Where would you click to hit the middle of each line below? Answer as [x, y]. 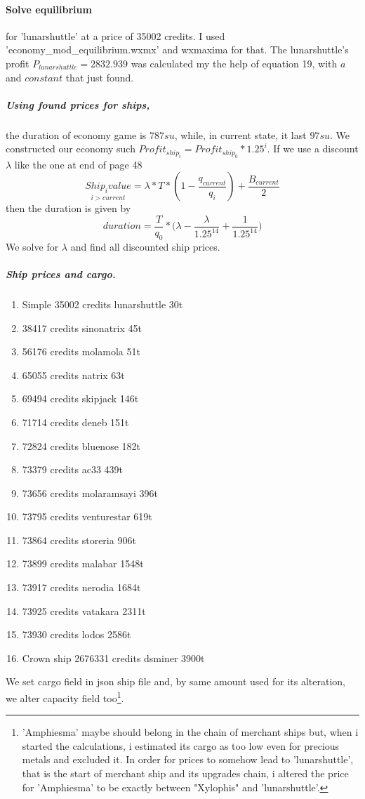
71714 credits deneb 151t [75, 422]
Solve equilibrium [49, 9]
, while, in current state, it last [240, 134]
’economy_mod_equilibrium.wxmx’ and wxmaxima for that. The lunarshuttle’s [177, 49]
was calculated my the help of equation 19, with [234, 63]
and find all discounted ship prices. [145, 246]
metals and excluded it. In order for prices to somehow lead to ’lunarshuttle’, [188, 759]
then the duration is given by [68, 208]
